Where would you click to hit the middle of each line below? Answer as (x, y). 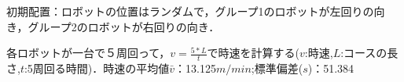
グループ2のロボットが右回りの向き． (124, 26)
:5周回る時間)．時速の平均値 (97, 68)
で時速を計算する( (253, 53)
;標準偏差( (277, 68)
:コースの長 (369, 53)
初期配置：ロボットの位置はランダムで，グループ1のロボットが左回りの (190, 11)
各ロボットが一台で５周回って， (88, 53)
